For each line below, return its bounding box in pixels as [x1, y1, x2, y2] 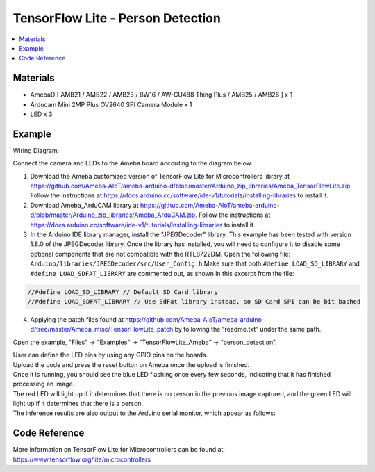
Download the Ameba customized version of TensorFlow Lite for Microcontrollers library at [30, 172, 290, 180]
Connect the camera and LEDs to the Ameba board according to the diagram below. [12, 159, 253, 168]
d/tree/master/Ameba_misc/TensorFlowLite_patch [30, 325, 174, 334]
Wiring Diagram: [12, 146, 60, 154]
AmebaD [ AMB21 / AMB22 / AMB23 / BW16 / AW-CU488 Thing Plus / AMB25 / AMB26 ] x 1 [30, 90, 293, 99]
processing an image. [12, 380, 75, 389]
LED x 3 [30, 110, 53, 118]
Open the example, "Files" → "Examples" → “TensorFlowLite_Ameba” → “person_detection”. [12, 338, 277, 346]
